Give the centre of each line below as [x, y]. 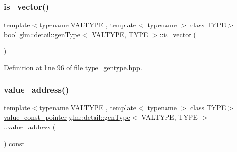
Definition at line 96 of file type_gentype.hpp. [73, 67]
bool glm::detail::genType [42, 34]
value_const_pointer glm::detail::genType [67, 117]
